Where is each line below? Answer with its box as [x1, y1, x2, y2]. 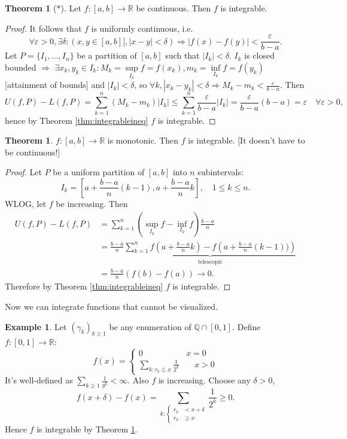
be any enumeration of [109, 320, 191, 333]
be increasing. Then [56, 197, 128, 209]
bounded [5, 60, 36, 73]
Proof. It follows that [5, 22, 82, 34]
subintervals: [197, 166, 243, 178]
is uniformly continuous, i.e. [91, 22, 193, 34]
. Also [127, 374, 149, 386]
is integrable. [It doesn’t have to [188, 134, 305, 147]
